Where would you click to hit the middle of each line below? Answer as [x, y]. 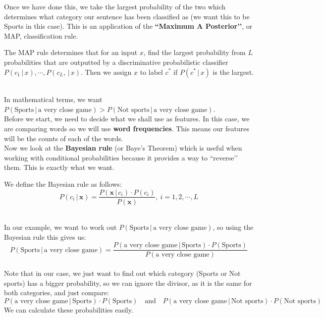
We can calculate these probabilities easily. [69, 309]
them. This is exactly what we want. [59, 167]
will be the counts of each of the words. [64, 138]
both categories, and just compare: [56, 292]
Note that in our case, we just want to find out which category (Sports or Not [122, 273]
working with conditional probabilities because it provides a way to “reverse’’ [121, 157]
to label [151, 72]
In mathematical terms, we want [53, 99]
